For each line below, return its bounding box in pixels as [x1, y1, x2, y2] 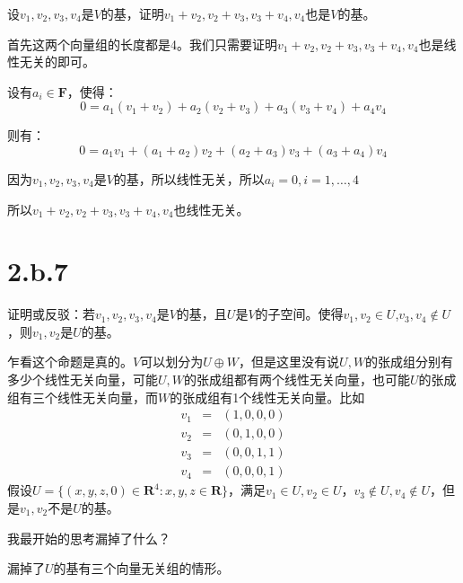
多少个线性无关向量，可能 [7, 370, 158, 389]
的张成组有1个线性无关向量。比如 [170, 387, 365, 406]
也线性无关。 [173, 199, 249, 218]
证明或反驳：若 [7, 305, 95, 323]
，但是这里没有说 [239, 352, 340, 371]
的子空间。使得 [255, 305, 344, 323]
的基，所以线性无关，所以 [113, 169, 265, 188]
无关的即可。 [19, 52, 95, 71]
